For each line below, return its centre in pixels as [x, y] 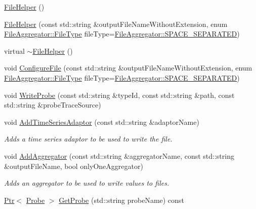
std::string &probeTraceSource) [53, 105]
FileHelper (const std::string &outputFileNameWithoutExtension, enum [116, 24]
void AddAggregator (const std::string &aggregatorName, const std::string [119, 155]
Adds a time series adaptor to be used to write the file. [88, 139]
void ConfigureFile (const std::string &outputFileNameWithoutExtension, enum [128, 68]
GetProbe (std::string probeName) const [121, 200]
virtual [14, 50]
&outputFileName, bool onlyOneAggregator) [74, 166]
